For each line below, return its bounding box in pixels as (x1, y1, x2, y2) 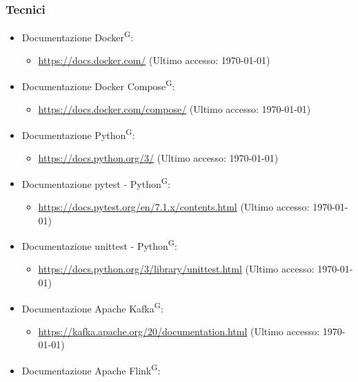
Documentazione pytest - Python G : (21, 174, 170, 191)
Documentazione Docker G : (21, 28, 134, 44)
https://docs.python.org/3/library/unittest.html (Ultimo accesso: (38, 262, 315, 276)
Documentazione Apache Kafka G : (21, 299, 163, 315)
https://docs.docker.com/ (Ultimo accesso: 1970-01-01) (38, 53, 270, 67)
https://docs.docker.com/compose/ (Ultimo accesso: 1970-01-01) (38, 102, 311, 116)
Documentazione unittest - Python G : (21, 237, 177, 253)
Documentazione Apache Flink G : (21, 361, 161, 377)
